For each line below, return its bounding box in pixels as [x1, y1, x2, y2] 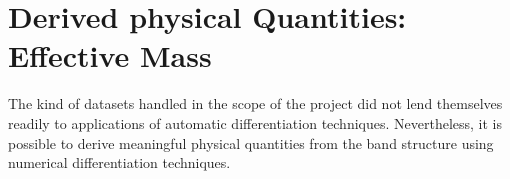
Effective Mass [8, 35, 212, 76]
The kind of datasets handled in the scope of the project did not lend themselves [8, 93, 503, 114]
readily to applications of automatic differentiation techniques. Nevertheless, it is [8, 112, 503, 133]
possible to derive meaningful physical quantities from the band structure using [8, 132, 494, 153]
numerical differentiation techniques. [8, 152, 231, 173]
